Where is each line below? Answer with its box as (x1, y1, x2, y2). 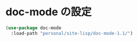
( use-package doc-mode (5, 24, 62, 31)
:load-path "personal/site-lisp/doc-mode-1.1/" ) (11, 30, 133, 36)
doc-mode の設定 (5, 5, 92, 19)
